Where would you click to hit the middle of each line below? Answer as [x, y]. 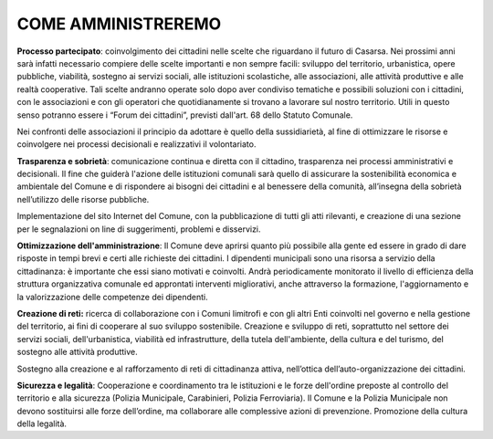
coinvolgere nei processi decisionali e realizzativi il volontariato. [136, 144]
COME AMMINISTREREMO [119, 24]
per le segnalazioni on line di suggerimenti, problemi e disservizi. [139, 229]
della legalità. [42, 423]
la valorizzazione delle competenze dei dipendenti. [113, 297]
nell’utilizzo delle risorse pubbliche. [83, 199]
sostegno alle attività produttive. [78, 352]
